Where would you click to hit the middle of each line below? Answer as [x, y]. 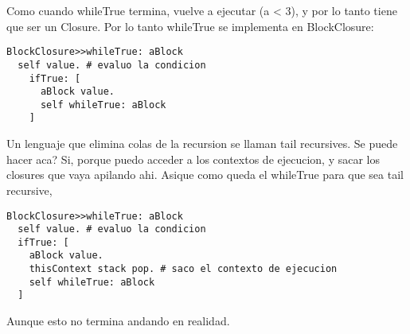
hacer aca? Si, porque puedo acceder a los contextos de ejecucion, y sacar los [193, 159]
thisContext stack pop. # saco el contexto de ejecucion [183, 269]
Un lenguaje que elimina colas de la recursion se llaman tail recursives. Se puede [202, 144]
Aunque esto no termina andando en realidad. [118, 321]
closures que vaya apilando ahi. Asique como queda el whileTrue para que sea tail [205, 175]
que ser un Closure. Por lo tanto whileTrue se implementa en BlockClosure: [190, 26]
